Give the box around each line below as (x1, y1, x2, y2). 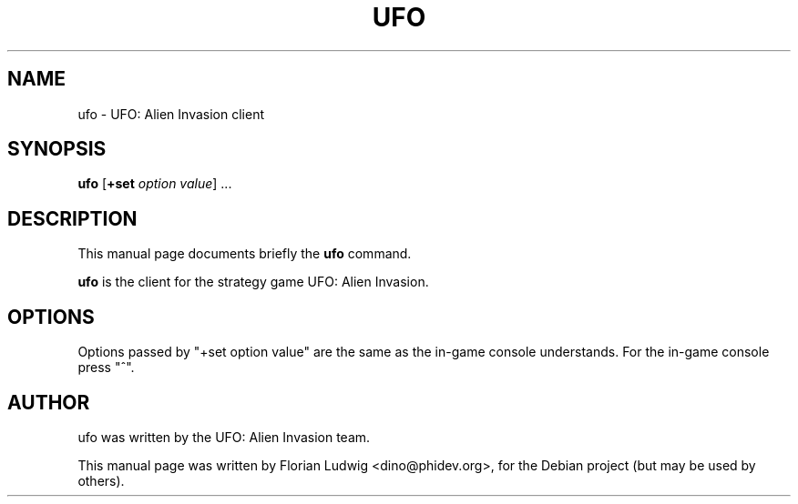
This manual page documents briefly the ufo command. (77, 246, 412, 262)
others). (77, 472, 125, 489)
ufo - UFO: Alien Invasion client (77, 106, 264, 122)
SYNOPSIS (7, 137, 107, 161)
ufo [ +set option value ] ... (77, 176, 232, 192)
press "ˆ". (77, 359, 135, 376)
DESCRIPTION (7, 207, 138, 230)
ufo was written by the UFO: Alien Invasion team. (77, 428, 371, 445)
